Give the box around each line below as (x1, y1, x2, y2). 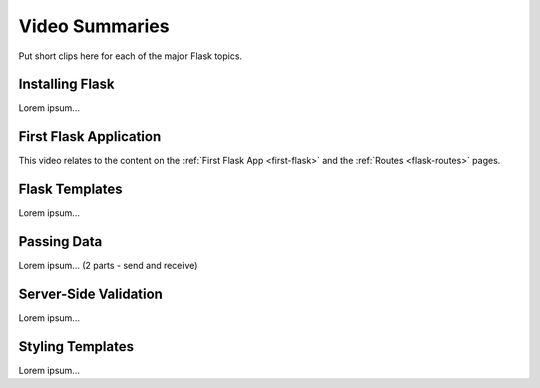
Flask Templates (18, 181, 124, 198)
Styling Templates (18, 338, 135, 355)
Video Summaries (18, 15, 170, 37)
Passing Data (18, 233, 103, 250)
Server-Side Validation (18, 285, 164, 302)
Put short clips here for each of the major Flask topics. (18, 50, 243, 62)
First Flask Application (18, 128, 162, 145)
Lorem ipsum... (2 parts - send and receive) (18, 260, 198, 272)
